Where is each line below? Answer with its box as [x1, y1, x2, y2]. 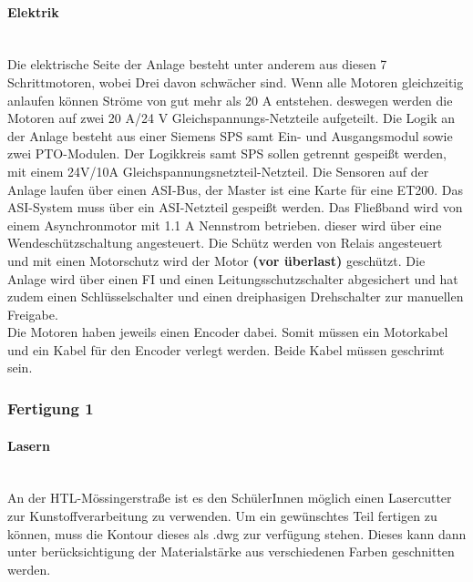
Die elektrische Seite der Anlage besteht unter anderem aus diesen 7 [7, 55, 387, 74]
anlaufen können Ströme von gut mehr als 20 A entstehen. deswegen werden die [7, 90, 453, 109]
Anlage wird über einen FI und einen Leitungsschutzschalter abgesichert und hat [7, 269, 458, 288]
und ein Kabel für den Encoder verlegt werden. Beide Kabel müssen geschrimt [7, 340, 445, 359]
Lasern [7, 435, 50, 454]
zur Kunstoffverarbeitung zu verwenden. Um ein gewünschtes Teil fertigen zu [7, 505, 437, 525]
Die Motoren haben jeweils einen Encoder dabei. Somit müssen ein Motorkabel [7, 322, 448, 342]
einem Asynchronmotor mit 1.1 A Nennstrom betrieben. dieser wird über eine [7, 215, 442, 234]
